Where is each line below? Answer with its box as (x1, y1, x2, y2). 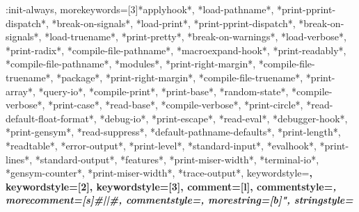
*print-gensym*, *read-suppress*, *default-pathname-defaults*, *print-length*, (6, 124, 341, 139)
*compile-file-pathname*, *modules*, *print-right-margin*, (6, 56, 256, 71)
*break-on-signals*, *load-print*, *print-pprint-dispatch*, (51, 15, 296, 30)
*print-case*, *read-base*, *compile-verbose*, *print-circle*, (48, 97, 303, 112)
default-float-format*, (6, 111, 97, 125)
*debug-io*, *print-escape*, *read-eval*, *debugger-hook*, (99, 111, 348, 125)
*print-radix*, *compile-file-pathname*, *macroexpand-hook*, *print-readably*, (6, 42, 346, 57)
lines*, (6, 152, 33, 166)
